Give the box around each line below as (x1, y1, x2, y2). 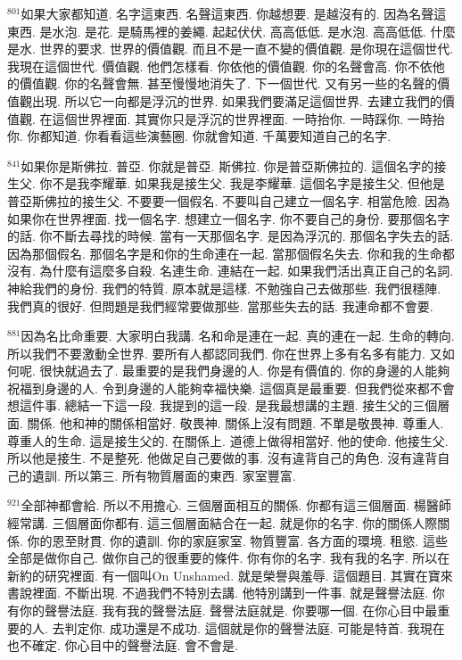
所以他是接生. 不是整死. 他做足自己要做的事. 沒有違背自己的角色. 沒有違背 (7, 449, 438, 467)
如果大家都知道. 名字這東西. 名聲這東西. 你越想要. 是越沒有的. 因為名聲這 (21, 4, 447, 22)
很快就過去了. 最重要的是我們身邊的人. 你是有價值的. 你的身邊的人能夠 (39, 361, 450, 380)
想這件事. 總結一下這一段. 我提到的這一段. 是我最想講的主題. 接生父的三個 (7, 396, 438, 415)
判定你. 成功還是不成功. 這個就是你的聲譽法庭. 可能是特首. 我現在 (64, 618, 445, 637)
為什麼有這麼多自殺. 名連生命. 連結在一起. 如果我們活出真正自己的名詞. (39, 261, 454, 280)
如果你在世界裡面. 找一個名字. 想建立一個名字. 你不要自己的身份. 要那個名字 (7, 209, 450, 227)
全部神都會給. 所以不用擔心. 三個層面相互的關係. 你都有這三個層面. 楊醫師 (21, 496, 451, 515)
